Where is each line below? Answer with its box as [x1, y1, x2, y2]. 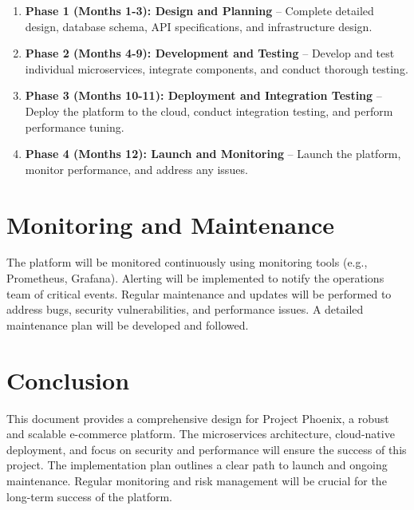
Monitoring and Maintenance [6, 208, 335, 240]
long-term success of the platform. [6, 488, 172, 504]
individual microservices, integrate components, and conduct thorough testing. [25, 60, 408, 77]
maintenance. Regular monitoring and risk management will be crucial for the [6, 472, 387, 488]
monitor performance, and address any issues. [25, 160, 248, 177]
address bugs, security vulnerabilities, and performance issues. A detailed [6, 301, 364, 318]
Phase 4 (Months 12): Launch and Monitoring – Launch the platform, [25, 145, 401, 162]
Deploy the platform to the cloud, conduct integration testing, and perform [25, 102, 393, 119]
